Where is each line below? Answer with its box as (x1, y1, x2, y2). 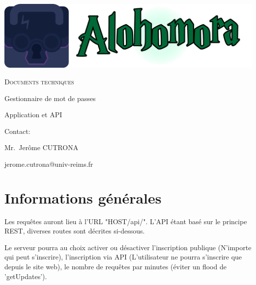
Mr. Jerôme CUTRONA (4, 142, 79, 153)
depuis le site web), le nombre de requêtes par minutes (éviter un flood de (4, 261, 227, 272)
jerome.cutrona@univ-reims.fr (4, 158, 93, 169)
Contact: (4, 126, 30, 136)
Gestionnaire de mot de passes (4, 93, 96, 103)
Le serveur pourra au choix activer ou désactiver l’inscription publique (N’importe (4, 242, 252, 252)
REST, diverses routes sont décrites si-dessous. (4, 226, 145, 236)
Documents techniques (4, 77, 74, 87)
